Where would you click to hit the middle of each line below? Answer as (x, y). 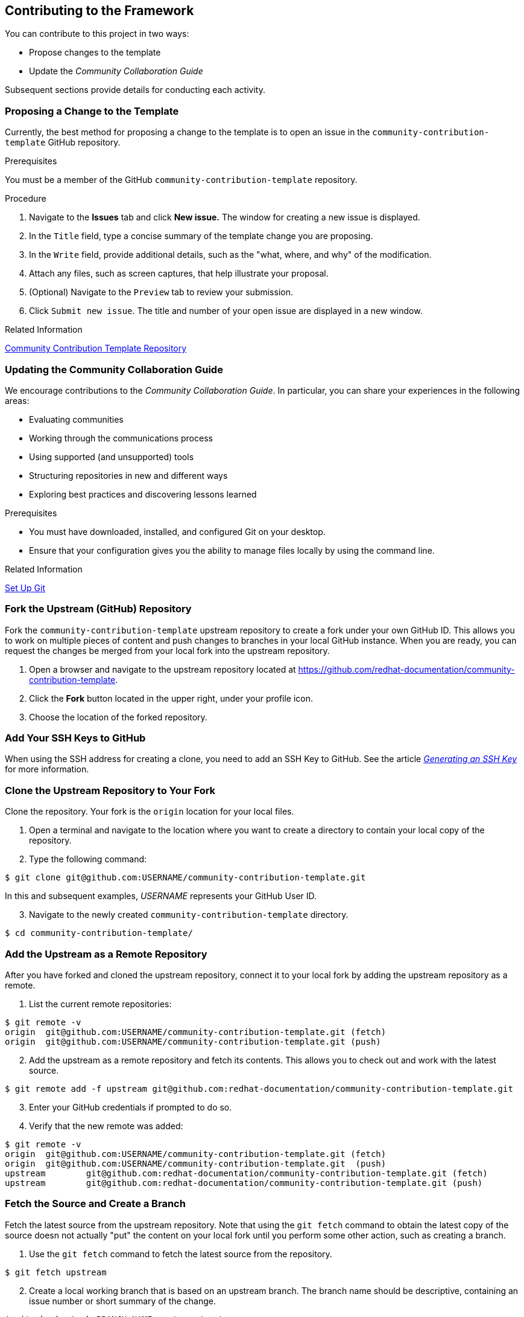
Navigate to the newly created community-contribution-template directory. (189, 915)
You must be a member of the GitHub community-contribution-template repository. (181, 180)
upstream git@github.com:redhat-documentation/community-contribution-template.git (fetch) (246, 1173)
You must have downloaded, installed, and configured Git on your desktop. (177, 531)
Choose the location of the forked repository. (118, 717)
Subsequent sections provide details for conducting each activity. (135, 90)
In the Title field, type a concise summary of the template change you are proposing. (201, 236)
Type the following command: (88, 859)
